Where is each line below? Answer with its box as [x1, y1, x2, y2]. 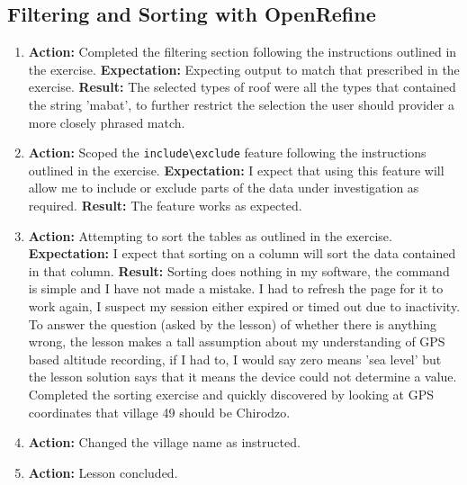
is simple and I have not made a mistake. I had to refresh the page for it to [28, 279, 444, 298]
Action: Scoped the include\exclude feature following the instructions [28, 143, 427, 162]
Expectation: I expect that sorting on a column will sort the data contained [28, 244, 456, 263]
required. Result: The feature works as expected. [28, 196, 302, 215]
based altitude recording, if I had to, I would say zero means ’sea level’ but [28, 349, 442, 368]
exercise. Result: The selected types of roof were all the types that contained [28, 77, 456, 96]
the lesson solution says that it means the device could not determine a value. [28, 367, 457, 386]
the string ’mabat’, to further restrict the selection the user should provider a [28, 94, 455, 113]
